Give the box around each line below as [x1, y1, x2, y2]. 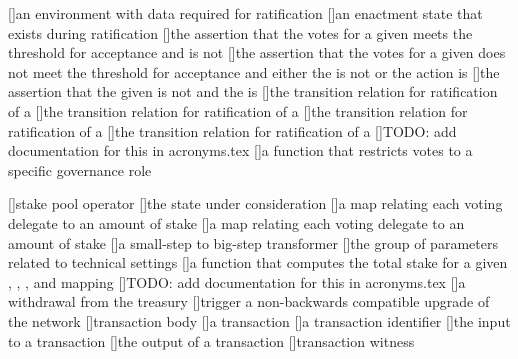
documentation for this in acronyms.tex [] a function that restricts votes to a [8, 140, 473, 161]
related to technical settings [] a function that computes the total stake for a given [8, 252, 508, 273]
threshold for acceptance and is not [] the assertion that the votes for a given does [8, 42, 506, 63]
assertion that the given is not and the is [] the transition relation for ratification [8, 81, 498, 102]
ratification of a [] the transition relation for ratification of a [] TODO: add [8, 120, 457, 141]
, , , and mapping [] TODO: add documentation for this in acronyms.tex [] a [8, 271, 466, 292]
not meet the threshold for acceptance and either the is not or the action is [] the [8, 61, 500, 82]
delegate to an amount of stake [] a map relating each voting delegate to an [8, 212, 465, 233]
